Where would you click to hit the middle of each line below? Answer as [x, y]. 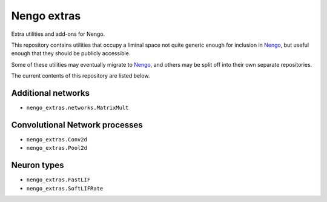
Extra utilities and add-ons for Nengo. [58, 34]
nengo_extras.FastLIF [58, 180]
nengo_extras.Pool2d [57, 148]
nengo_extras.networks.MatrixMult [78, 108]
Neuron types [38, 165]
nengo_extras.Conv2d [57, 139]
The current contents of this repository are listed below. [81, 76]
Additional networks [51, 93]
